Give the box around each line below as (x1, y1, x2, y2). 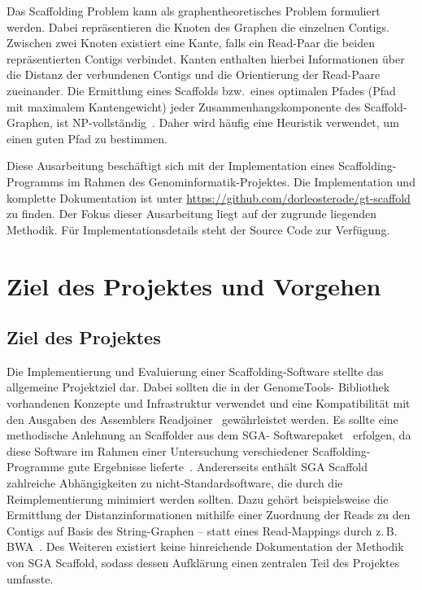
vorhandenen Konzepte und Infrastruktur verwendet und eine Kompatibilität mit (7, 395, 411, 412)
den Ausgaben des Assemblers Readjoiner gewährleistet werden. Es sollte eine (7, 410, 398, 427)
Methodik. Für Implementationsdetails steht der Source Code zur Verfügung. (7, 221, 390, 238)
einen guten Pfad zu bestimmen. (7, 129, 167, 146)
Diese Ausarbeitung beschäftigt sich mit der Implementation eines (7, 157, 335, 174)
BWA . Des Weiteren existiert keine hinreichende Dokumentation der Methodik (7, 538, 404, 555)
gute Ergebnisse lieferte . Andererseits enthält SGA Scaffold (67, 458, 368, 475)
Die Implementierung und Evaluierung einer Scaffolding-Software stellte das (7, 362, 384, 379)
